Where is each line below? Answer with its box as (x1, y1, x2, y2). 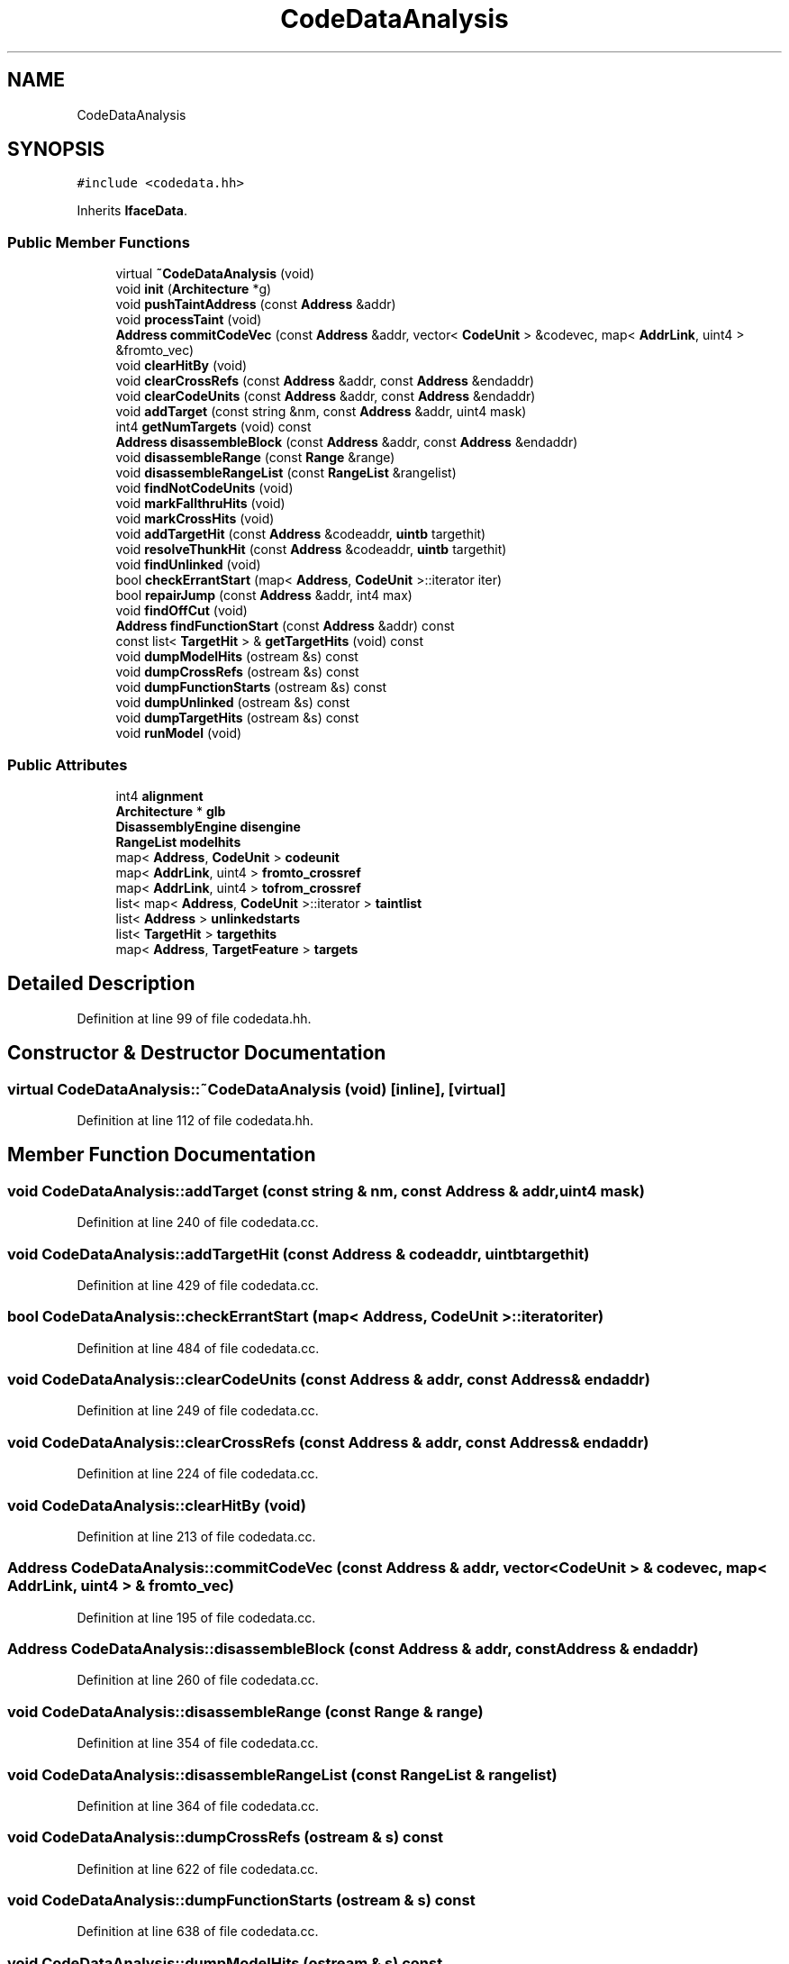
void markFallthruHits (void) (115, 496, 286, 512)
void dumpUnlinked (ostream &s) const (115, 695, 350, 711)
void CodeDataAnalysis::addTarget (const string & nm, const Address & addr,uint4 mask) (7, 1181, 645, 1200)
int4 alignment (115, 787, 204, 804)
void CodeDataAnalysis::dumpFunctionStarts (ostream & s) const (7, 1891, 476, 1910)
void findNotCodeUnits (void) (115, 480, 294, 496)
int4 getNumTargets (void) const (115, 419, 312, 435)
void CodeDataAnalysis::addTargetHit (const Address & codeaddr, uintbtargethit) (7, 1244, 590, 1263)
